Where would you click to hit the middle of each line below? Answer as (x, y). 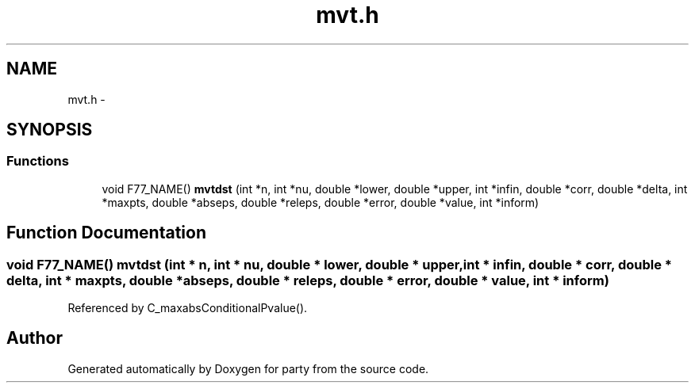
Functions (38, 161)
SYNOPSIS (50, 130)
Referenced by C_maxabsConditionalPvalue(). (188, 308)
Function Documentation (106, 233)
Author (35, 338)
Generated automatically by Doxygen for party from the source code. (248, 368)
